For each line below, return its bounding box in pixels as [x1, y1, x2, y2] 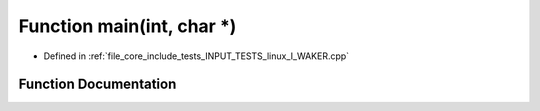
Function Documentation [18, 76, 177, 93]
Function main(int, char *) [18, 15, 237, 37]
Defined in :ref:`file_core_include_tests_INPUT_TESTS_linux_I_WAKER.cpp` [43, 50, 350, 62]
